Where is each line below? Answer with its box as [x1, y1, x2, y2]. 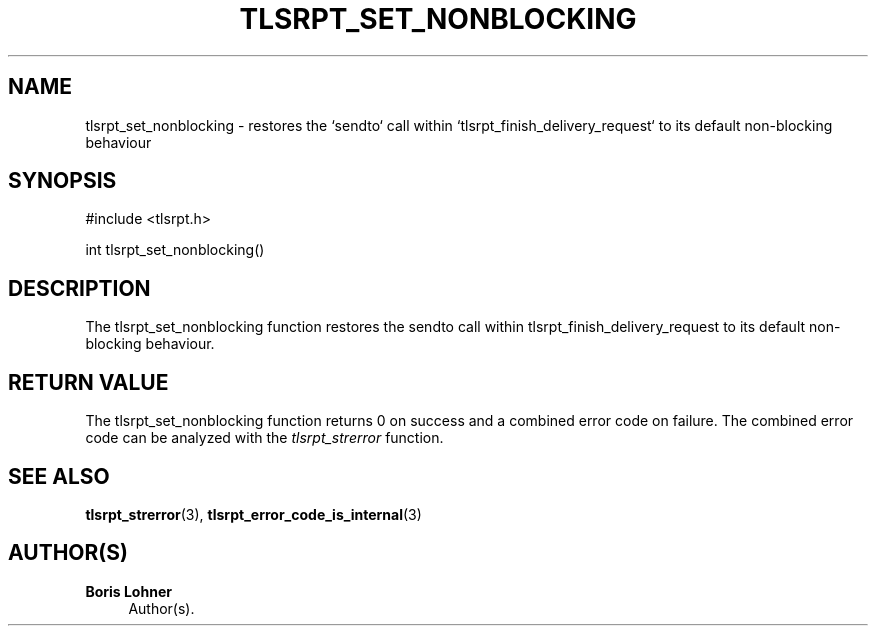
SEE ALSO [8, 463, 110, 489]
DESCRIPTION [8, 275, 151, 301]
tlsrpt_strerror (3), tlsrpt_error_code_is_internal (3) [85, 505, 422, 523]
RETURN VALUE [8, 369, 169, 395]
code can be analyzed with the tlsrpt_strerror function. [85, 429, 444, 447]
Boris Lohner [85, 582, 172, 600]
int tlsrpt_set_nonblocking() [85, 241, 265, 259]
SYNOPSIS [8, 168, 117, 194]
